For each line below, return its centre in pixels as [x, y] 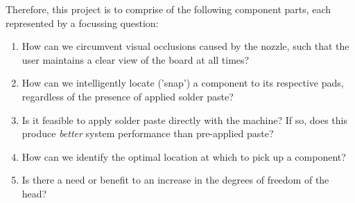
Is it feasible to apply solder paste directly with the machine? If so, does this [184, 120]
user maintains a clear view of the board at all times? [136, 59]
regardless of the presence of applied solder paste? [128, 96]
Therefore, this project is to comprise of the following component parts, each [168, 9]
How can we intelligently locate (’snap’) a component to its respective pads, [183, 83]
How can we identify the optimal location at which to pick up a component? [184, 156]
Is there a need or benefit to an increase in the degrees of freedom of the [175, 180]
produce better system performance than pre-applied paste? [148, 133]
